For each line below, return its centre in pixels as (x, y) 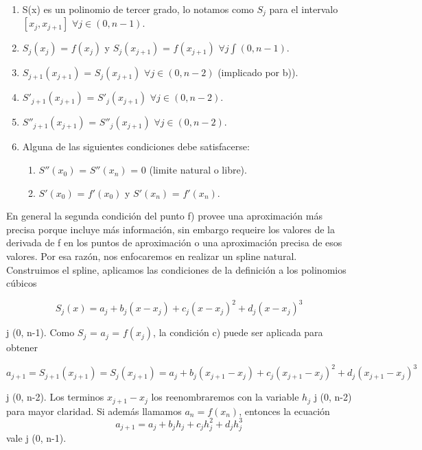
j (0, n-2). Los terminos (55, 397)
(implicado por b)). (258, 72)
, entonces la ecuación (284, 411)
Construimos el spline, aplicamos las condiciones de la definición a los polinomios (176, 269)
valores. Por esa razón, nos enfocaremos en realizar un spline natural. (152, 256)
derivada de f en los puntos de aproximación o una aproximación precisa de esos (174, 242)
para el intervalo (304, 9)
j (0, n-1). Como (40, 332)
